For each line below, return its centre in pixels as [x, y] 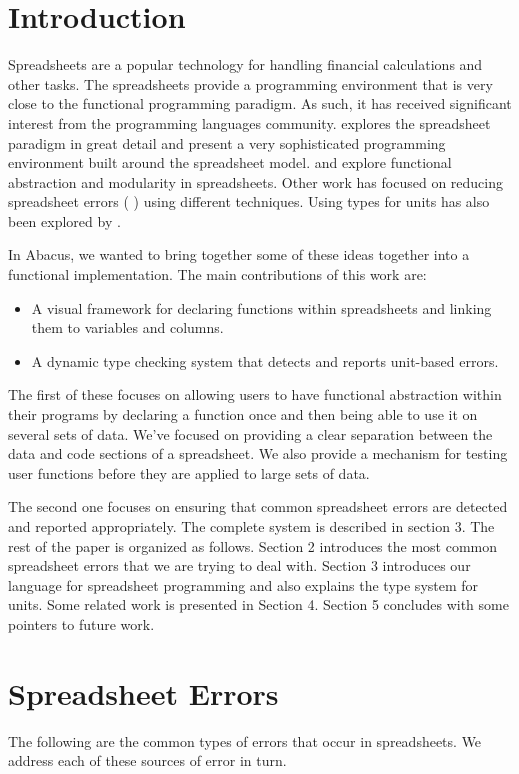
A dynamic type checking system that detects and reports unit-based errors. [265, 360]
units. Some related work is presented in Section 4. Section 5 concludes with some [258, 604]
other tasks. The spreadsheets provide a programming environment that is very [250, 83]
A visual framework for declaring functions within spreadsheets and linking [261, 307]
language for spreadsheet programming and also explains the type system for [243, 584]
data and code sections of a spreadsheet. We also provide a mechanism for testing [258, 453]
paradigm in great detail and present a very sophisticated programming [227, 142]
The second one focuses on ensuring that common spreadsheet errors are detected [258, 506]
